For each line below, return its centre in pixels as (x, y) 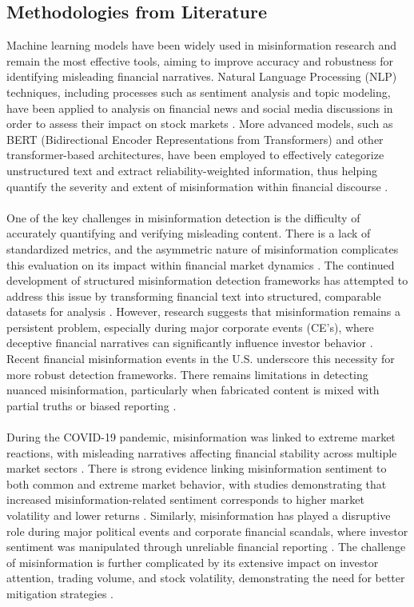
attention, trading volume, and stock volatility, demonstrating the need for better (206, 578)
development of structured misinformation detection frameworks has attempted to (207, 280)
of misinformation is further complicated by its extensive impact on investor (193, 562)
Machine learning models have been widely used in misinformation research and (202, 45)
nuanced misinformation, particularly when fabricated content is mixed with (193, 390)
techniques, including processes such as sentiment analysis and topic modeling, (199, 92)
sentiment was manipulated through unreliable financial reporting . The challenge (206, 547)
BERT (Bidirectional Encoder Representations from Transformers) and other (195, 139)
